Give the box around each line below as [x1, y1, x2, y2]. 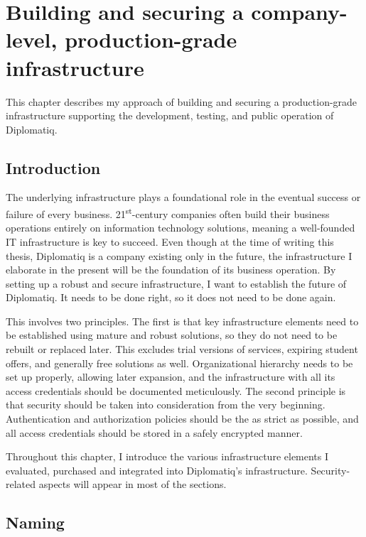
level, [6, 25, 58, 54]
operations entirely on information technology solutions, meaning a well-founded [6, 220, 355, 235]
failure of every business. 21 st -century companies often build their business [6, 205, 330, 221]
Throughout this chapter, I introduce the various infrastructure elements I [6, 449, 329, 464]
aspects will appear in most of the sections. [38, 477, 227, 492]
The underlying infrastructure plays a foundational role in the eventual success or [6, 190, 361, 205]
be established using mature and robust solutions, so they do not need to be [6, 327, 338, 342]
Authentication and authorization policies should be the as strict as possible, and [6, 411, 359, 426]
